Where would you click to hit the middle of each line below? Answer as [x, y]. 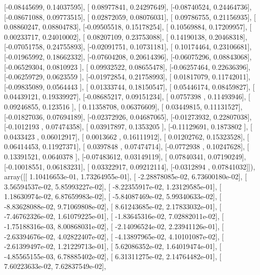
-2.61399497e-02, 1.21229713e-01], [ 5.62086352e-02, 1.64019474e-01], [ [113, 246]
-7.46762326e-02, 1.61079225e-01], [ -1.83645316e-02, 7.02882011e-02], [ [114, 216]
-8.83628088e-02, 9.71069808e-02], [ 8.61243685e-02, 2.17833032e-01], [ [113, 206]
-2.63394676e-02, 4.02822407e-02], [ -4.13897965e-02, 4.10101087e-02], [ [114, 236]
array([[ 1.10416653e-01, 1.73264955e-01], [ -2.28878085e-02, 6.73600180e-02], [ [126, 176]
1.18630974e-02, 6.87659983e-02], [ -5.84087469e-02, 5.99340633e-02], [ [113, 196]
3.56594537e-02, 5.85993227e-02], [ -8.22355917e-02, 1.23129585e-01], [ [113, 186]
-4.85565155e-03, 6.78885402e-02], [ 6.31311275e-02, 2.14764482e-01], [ [113, 256]
